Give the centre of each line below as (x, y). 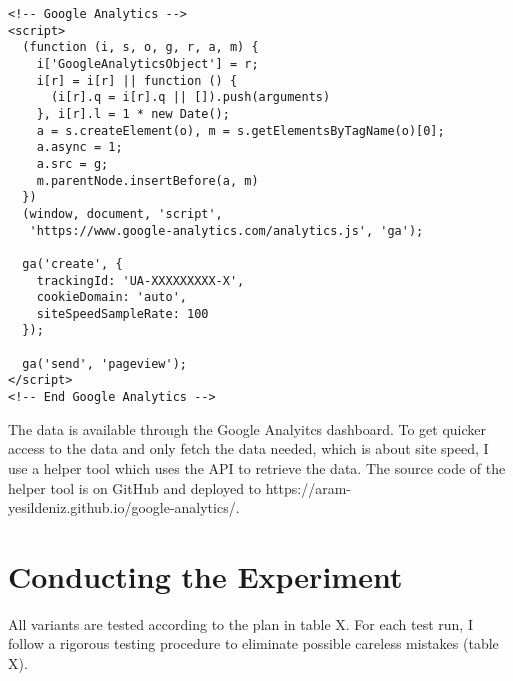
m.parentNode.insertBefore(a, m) (147, 180)
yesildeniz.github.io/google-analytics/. (124, 507)
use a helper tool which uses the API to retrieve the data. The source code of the (257, 467)
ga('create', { (72, 263)
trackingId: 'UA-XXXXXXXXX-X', (140, 280)
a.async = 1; (79, 147)
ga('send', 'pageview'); (104, 363)
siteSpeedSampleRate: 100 (122, 313)
